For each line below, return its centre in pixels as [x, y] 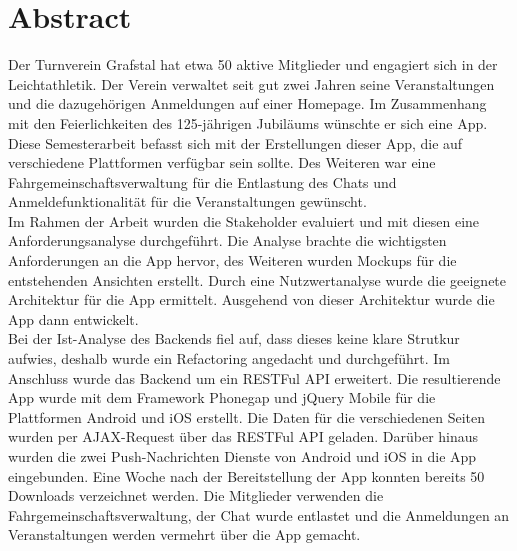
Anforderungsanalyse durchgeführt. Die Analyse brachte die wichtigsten [227, 240]
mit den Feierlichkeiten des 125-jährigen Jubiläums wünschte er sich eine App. [248, 122]
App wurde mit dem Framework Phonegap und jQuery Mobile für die [222, 397]
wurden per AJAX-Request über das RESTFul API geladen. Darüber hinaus [243, 436]
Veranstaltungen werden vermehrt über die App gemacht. [184, 534]
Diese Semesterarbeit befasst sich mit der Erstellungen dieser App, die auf [235, 142]
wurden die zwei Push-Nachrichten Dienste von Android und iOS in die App [242, 456]
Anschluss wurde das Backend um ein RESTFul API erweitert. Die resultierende [254, 377]
